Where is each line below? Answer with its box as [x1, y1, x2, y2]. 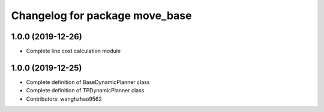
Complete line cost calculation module [26, 48, 121, 55]
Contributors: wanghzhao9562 [26, 95, 102, 102]
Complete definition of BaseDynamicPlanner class [26, 78, 150, 86]
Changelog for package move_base [11, 9, 192, 22]
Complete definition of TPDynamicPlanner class [26, 87, 145, 94]
